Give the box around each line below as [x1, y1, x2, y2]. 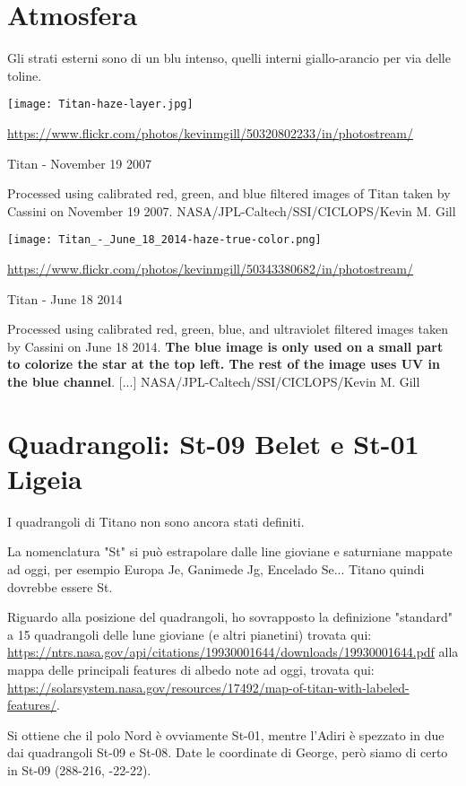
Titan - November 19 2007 [7, 153, 152, 172]
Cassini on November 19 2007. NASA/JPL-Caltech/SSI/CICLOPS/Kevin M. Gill [7, 201, 456, 220]
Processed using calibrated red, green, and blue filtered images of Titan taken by [7, 184, 451, 203]
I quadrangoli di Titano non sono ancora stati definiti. [7, 511, 305, 530]
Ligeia [7, 459, 82, 496]
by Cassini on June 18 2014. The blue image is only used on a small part [7, 336, 444, 355]
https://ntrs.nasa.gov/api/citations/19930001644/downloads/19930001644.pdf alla [7, 642, 459, 661]
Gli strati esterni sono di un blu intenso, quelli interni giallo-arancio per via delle [7, 48, 451, 67]
